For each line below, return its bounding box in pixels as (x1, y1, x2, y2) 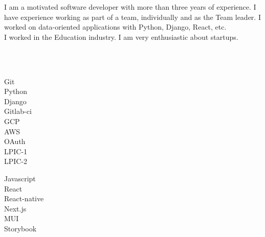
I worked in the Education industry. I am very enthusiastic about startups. (4, 31, 238, 42)
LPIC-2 (4, 156, 28, 167)
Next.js (4, 203, 27, 214)
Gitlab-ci (4, 106, 32, 116)
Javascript (4, 173, 36, 183)
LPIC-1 (4, 146, 28, 156)
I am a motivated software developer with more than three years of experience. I (4, 2, 256, 12)
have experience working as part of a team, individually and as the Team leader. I (4, 11, 261, 22)
